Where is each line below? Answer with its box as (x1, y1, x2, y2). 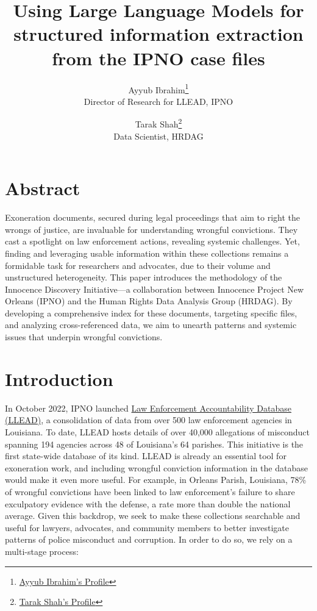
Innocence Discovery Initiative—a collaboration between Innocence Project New (5, 282, 304, 295)
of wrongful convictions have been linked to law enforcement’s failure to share (5, 485, 295, 498)
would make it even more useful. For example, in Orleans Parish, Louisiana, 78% (5, 473, 307, 486)
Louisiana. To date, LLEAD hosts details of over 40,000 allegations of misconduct (5, 425, 310, 438)
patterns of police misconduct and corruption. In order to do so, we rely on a (5, 533, 293, 546)
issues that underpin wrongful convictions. (5, 331, 163, 343)
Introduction (5, 366, 113, 391)
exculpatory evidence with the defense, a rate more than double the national (5, 497, 291, 510)
